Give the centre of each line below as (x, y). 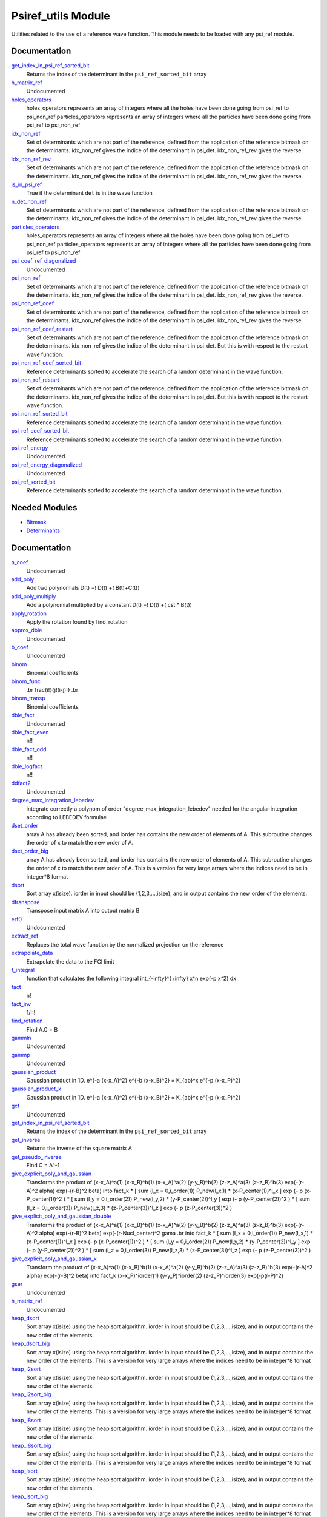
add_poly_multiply (34, 596)
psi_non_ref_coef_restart (42, 329)
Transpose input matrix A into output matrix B (83, 911)
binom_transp (28, 698)
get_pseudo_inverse (36, 1157)
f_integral (23, 970)
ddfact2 (21, 783)
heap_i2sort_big (31, 1394)
